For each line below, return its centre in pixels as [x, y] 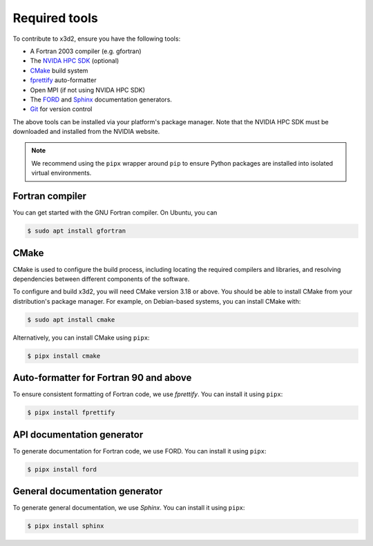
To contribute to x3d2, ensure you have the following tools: [97, 39]
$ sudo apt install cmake [71, 320]
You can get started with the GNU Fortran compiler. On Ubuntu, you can [115, 213]
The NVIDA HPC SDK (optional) [75, 61]
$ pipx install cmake [64, 356]
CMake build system [59, 70]
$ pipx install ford [62, 469]
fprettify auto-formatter [63, 80]
